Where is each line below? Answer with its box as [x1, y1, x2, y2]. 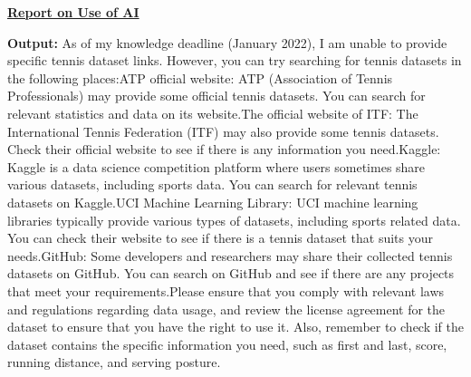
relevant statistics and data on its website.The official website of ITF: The [7, 103, 418, 122]
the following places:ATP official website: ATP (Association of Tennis [7, 68, 393, 87]
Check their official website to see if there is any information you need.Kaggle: [7, 140, 441, 159]
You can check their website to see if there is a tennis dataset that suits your [7, 228, 433, 247]
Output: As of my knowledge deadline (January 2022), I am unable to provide [7, 33, 447, 52]
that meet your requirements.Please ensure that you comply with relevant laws [7, 281, 445, 300]
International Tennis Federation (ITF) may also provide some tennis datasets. [7, 121, 439, 140]
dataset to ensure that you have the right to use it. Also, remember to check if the [7, 317, 465, 336]
